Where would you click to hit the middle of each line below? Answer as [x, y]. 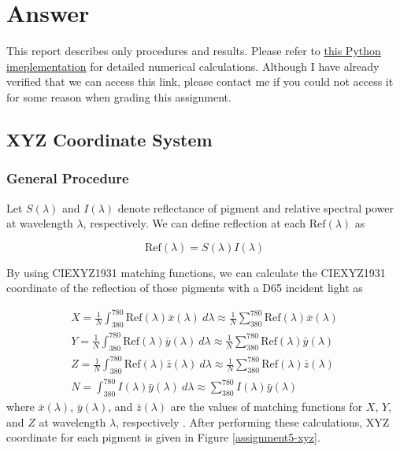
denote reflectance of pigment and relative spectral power [256, 207]
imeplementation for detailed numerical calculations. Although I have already [193, 66]
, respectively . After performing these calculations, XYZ [253, 421]
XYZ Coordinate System [109, 139]
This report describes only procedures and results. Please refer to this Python [194, 51]
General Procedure [68, 178]
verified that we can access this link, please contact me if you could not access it [200, 81]
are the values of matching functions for [267, 407]
